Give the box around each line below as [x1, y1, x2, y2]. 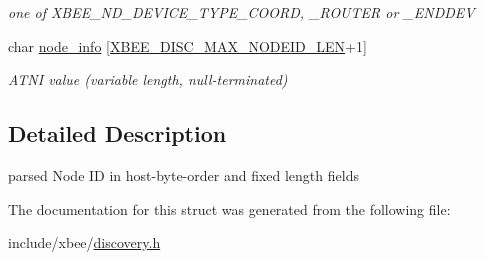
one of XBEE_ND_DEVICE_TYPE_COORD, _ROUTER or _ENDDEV [8, 2, 475, 22]
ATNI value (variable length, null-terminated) [8, 69, 288, 90]
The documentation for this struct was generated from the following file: [8, 198, 451, 219]
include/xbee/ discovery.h [8, 232, 161, 253]
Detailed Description [8, 118, 227, 149]
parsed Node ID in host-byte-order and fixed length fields [8, 164, 359, 185]
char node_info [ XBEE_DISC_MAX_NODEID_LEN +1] [8, 35, 367, 56]
